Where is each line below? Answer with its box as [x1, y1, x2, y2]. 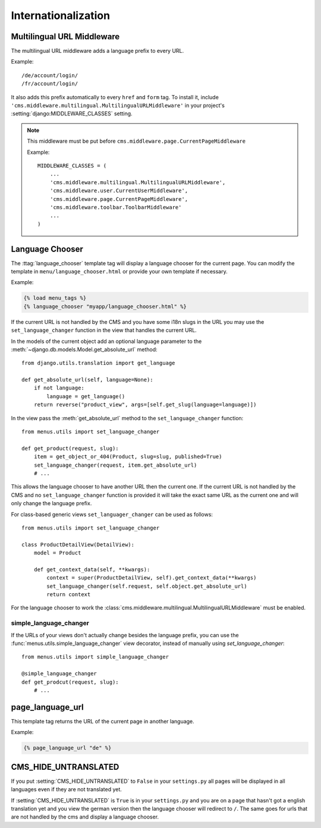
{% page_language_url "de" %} [23, 745, 112, 751]
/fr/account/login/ [21, 80, 78, 87]
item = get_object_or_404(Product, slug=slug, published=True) [33, 454, 222, 460]
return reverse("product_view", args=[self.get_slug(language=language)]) [33, 401, 257, 408]
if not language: [33, 385, 84, 392]
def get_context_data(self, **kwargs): [33, 566, 150, 573]
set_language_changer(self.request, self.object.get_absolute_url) [46, 583, 247, 590]
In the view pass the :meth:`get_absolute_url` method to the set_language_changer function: [11, 414, 244, 421]
